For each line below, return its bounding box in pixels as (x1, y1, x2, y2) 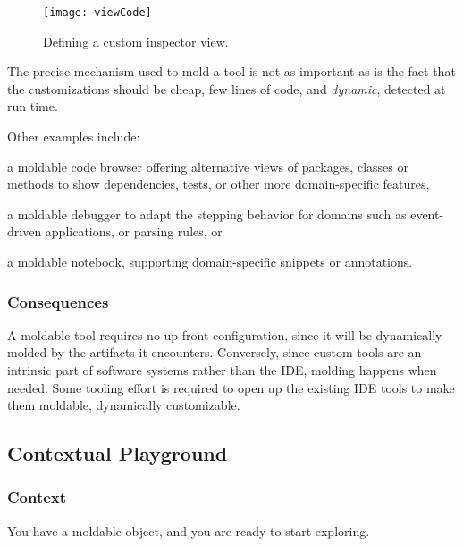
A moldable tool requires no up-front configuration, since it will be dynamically (7, 325, 442, 344)
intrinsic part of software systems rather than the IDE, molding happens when (7, 361, 437, 379)
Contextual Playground (7, 439, 228, 467)
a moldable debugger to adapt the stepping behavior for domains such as (7, 204, 407, 223)
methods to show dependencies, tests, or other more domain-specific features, (7, 175, 430, 193)
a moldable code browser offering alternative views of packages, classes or (7, 157, 408, 175)
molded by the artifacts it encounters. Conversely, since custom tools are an (7, 343, 422, 362)
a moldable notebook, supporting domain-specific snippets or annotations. (7, 252, 413, 270)
